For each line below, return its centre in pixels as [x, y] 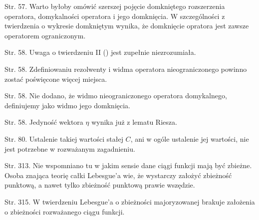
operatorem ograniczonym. [45, 35]
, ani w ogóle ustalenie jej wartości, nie [190, 138]
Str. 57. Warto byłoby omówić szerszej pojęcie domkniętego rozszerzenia [115, 6]
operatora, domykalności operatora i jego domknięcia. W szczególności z [115, 16]
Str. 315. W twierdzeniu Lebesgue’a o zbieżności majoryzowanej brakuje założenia [130, 201]
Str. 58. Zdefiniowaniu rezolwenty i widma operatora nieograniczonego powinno [126, 69]
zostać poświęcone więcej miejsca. [56, 79]
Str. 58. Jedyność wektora [44, 122]
